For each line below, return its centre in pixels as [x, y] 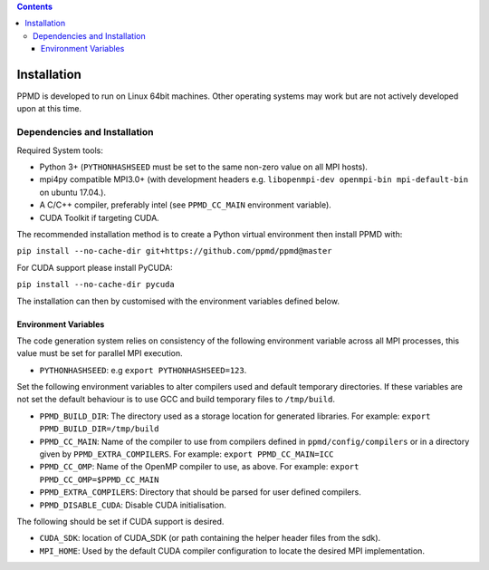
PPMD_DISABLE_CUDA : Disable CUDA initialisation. [133, 505]
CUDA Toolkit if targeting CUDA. [100, 217]
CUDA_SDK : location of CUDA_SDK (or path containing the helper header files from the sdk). [210, 538]
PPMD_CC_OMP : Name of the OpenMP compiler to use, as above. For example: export [199, 467]
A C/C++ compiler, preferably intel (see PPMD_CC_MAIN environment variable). [186, 205]
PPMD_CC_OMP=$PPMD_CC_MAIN [99, 479]
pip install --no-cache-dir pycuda [96, 285]
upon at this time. [49, 109]
